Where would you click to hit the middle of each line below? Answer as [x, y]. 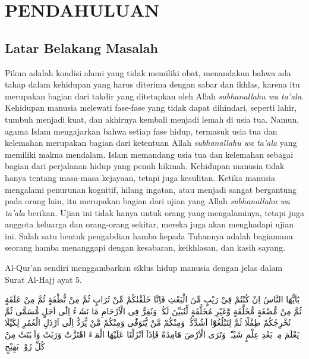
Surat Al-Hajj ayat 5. [43, 279]
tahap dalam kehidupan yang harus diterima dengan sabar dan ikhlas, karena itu [152, 84]
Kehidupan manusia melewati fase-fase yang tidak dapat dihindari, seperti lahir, [151, 107]
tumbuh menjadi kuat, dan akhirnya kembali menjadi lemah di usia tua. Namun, [152, 119]
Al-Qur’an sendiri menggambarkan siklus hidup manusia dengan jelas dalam [144, 268]
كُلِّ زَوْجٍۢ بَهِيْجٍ [25, 346]
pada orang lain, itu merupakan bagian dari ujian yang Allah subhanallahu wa [147, 201]
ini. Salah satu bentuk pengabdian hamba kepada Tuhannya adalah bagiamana [149, 235]
